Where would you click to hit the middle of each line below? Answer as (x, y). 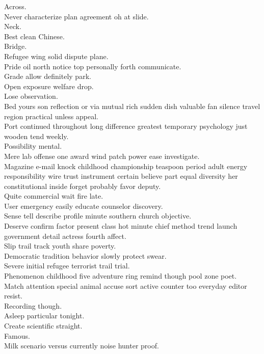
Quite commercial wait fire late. (54, 196)
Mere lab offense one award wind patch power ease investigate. (102, 156)
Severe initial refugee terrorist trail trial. (67, 266)
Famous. (17, 335)
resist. (13, 296)
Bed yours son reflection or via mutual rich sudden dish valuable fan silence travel (132, 106)
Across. (15, 6)
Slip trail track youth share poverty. (60, 246)
